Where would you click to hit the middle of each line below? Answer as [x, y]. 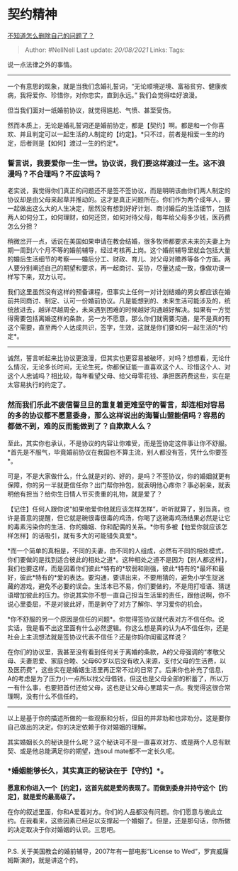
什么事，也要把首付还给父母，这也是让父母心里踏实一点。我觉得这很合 [122, 687]
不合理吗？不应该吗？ [66, 173]
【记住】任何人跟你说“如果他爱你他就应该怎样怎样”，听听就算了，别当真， [116, 509]
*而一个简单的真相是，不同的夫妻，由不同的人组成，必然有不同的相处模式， [118, 551]
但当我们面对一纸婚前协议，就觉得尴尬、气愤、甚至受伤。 [91, 110]
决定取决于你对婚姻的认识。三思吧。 [66, 829]
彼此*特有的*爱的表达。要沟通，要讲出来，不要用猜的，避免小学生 [116, 577]
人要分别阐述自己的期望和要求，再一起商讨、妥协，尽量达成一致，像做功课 [116, 268]
